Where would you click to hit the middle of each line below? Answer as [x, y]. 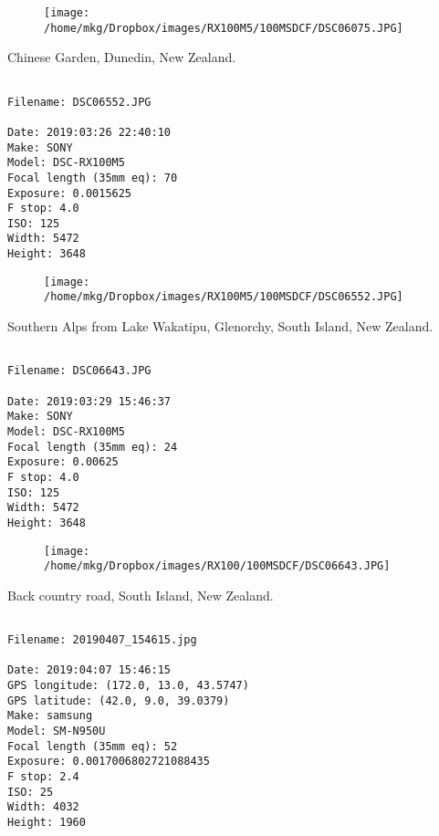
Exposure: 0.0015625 [70, 193]
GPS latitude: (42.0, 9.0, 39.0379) [119, 700]
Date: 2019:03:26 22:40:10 [89, 132]
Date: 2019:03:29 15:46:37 [89, 401]
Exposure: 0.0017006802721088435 [109, 762]
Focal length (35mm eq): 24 [93, 447]
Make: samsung [50, 716]
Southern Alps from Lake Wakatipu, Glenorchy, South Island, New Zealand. [220, 326]
